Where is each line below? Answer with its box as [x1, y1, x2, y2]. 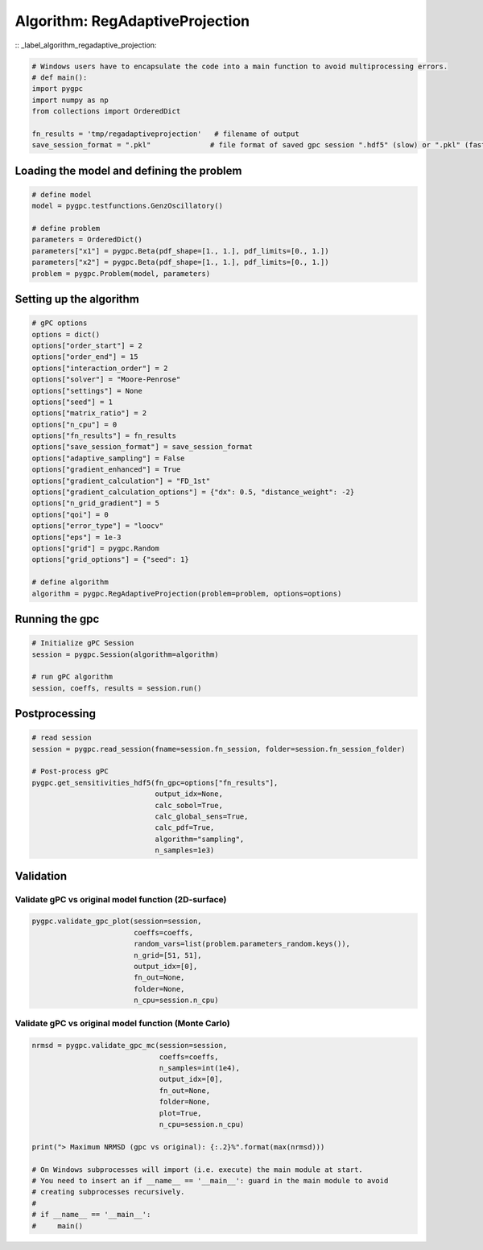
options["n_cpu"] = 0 [31, 419, 118, 429]
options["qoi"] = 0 [31, 509, 109, 519]
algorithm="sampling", [155, 834, 245, 844]
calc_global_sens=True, [155, 812, 249, 821]
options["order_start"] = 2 [31, 340, 142, 350]
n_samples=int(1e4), [159, 1063, 241, 1073]
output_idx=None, [155, 790, 223, 798]
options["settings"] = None [31, 386, 142, 395]
